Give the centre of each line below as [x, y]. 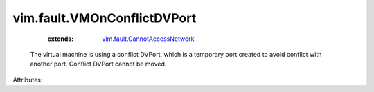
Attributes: [28, 80]
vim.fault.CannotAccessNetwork [148, 39]
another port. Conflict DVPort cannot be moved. [98, 64]
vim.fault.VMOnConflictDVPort [105, 18]
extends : [61, 39]
